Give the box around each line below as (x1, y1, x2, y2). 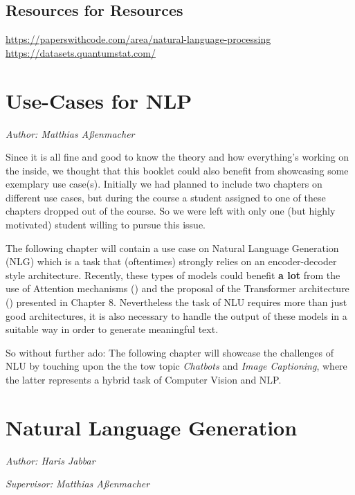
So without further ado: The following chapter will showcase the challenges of (6, 345, 334, 359)
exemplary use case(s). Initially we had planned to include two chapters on (6, 177, 322, 191)
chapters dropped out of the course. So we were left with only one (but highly (6, 204, 336, 218)
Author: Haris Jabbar (6, 453, 95, 467)
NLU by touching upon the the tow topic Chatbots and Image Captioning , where (6, 359, 347, 373)
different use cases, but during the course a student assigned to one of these (6, 190, 326, 204)
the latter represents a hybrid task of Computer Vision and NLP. (6, 372, 282, 387)
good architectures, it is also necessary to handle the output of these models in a (6, 308, 347, 323)
